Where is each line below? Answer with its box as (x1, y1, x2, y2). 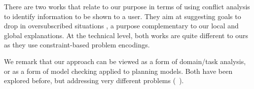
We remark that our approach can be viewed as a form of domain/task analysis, (4, 56, 246, 66)
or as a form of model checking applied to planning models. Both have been (4, 66, 233, 76)
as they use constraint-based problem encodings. (4, 40, 150, 50)
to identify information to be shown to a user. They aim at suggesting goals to (4, 11, 241, 21)
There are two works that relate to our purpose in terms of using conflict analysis (4, 1, 250, 11)
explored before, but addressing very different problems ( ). (4, 75, 184, 86)
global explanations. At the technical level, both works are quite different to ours (4, 30, 249, 40)
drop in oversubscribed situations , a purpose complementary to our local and (4, 21, 239, 31)
